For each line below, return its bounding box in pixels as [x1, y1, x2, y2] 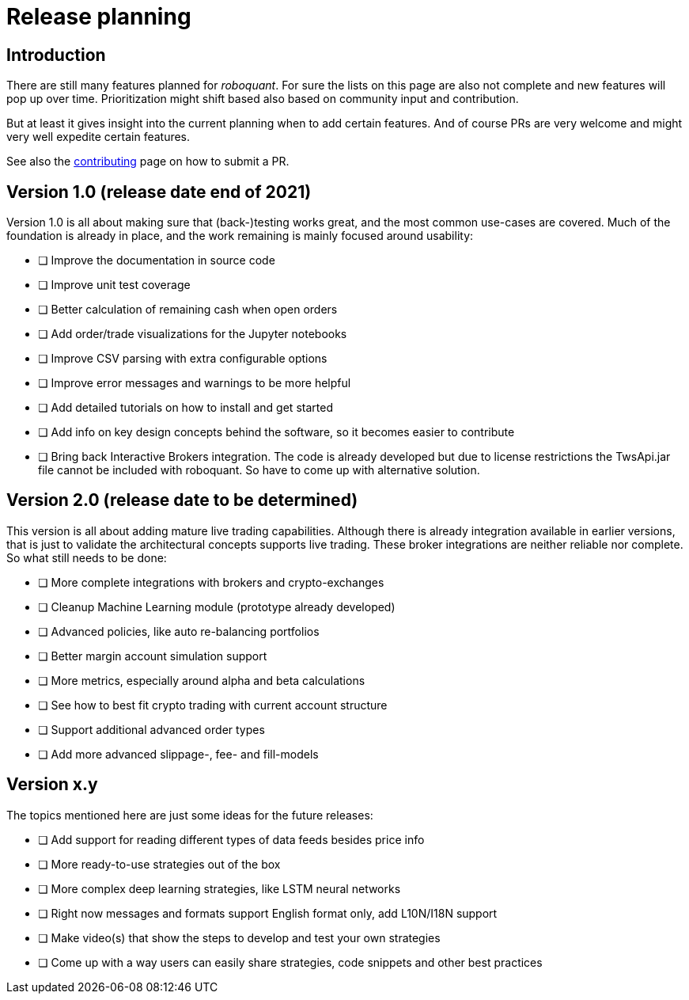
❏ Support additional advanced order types [38, 722, 265, 736]
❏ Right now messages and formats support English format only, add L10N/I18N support [38, 906, 498, 920]
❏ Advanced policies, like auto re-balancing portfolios [38, 624, 320, 638]
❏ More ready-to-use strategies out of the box [38, 857, 281, 871]
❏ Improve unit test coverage [38, 278, 191, 292]
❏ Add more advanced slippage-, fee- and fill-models [38, 747, 319, 761]
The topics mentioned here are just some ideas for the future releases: [6, 808, 373, 822]
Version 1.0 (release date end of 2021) [6, 181, 312, 202]
